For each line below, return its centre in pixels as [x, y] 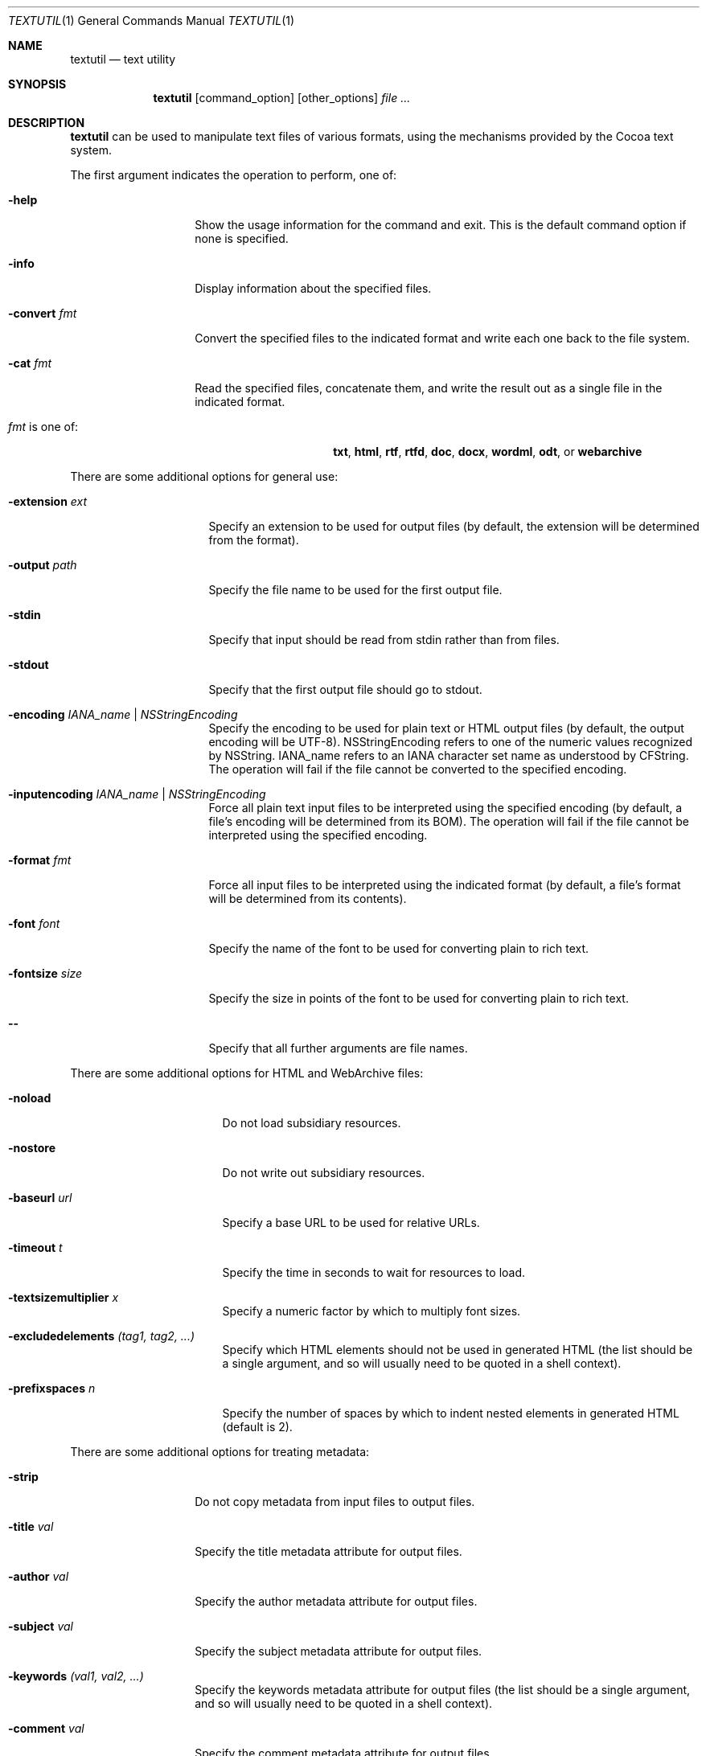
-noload [30, 1098]
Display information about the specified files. [313, 288]
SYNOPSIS [37, 84]
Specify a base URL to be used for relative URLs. [351, 1223]
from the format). [254, 540]
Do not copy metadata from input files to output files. [335, 1502]
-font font [34, 923]
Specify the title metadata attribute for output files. [328, 1551]
